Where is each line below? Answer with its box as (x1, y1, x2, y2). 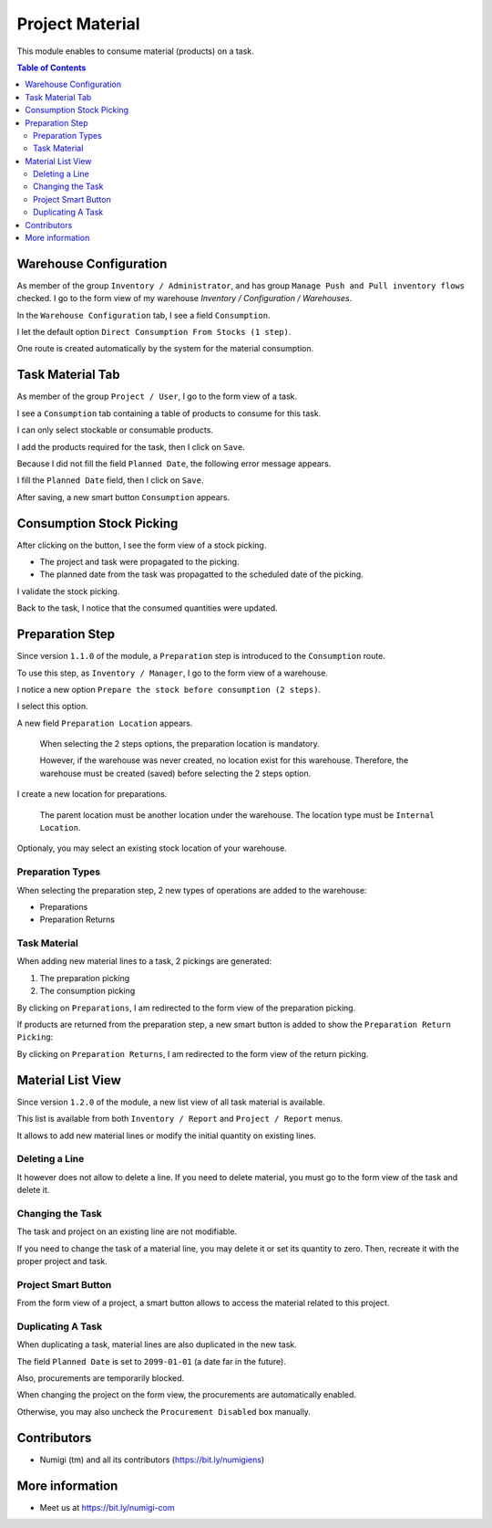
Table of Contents (16, 62, 87, 73)
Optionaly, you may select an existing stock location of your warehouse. (16, 842, 287, 853)
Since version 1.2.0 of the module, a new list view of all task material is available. (16, 1096, 325, 1107)
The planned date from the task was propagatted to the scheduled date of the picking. (39, 569, 364, 580)
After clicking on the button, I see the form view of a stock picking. (16, 539, 267, 550)
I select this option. (16, 701, 88, 712)
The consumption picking (39, 986, 136, 997)
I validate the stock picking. (16, 585, 120, 597)
